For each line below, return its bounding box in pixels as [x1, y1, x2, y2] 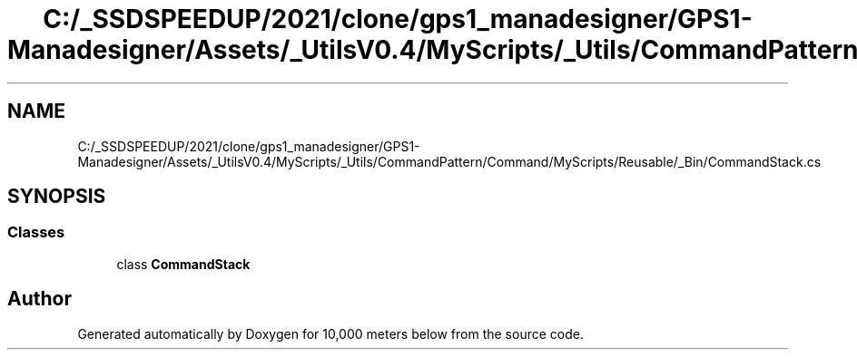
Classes [7, 223, 65, 242]
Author [7, 287, 72, 311]
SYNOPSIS [7, 185, 106, 208]
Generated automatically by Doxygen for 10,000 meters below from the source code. [77, 325, 584, 342]
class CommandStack [116, 256, 251, 272]
